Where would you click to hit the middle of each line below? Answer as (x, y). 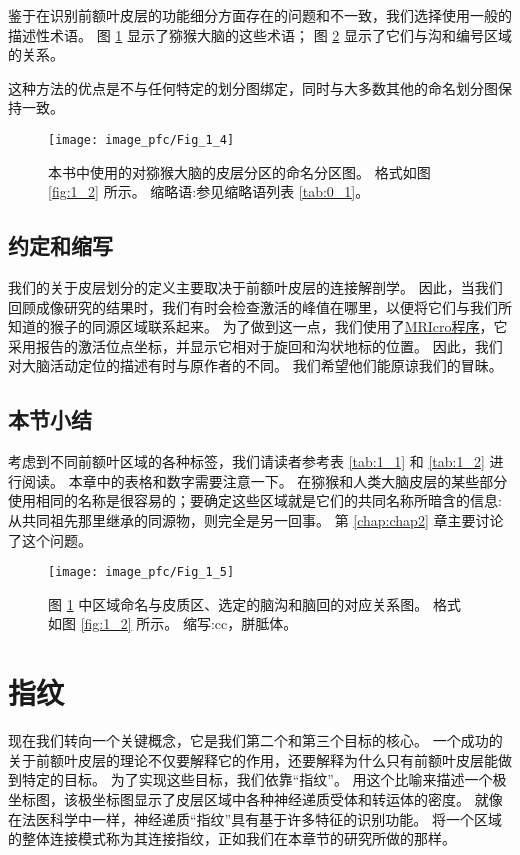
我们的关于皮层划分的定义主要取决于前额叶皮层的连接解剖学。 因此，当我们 (255, 287)
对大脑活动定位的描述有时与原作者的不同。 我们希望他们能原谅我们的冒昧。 (255, 365)
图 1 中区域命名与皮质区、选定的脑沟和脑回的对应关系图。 (238, 603)
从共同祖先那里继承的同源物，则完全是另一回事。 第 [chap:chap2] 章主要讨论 (256, 519)
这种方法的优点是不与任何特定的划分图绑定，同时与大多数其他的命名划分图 (253, 87)
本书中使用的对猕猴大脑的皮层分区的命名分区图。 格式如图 (239, 171)
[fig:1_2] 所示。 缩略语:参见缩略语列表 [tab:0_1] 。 (209, 191)
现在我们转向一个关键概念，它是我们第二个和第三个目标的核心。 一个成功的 (255, 740)
